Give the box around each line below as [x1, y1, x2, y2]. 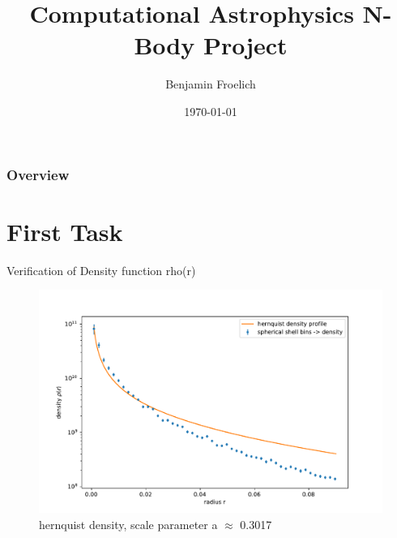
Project [203, 28, 288, 62]
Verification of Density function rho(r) [6, 261, 196, 278]
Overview [6, 164, 70, 184]
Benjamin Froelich [165, 75, 256, 93]
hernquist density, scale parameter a [39, 516, 218, 533]
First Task [6, 214, 123, 247]
